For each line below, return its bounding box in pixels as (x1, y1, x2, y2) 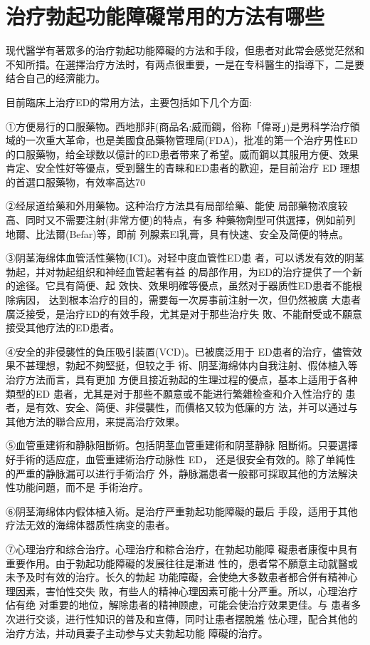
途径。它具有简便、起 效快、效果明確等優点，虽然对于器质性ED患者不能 (15, 278, 352, 293)
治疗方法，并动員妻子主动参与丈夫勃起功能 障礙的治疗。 (6, 625, 268, 640)
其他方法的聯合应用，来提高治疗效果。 (6, 413, 185, 428)
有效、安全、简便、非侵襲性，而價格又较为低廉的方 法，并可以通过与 (35, 400, 358, 415)
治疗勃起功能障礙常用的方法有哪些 (6, 1, 325, 31)
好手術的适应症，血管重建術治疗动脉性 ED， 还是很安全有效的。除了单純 (6, 451, 346, 466)
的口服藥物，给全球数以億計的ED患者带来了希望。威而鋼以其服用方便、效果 (6, 146, 359, 161)
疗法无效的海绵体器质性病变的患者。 (6, 517, 175, 532)
